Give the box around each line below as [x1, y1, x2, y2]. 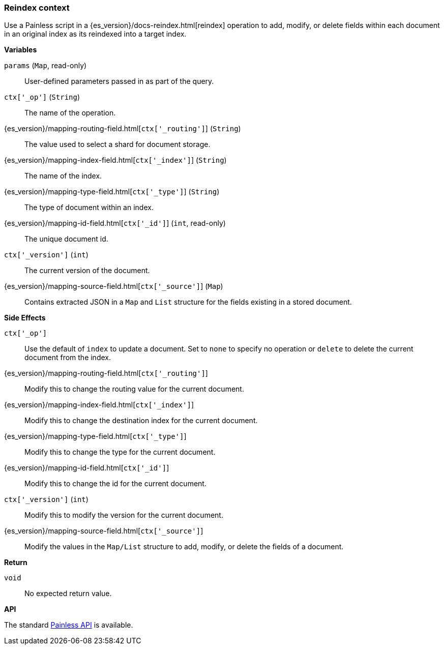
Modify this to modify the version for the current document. [24, 511, 223, 520]
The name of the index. [24, 171, 102, 181]
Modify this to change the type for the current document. [24, 448, 216, 457]
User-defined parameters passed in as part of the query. [24, 77, 214, 86]
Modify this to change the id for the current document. [24, 479, 206, 488]
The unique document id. [24, 234, 108, 244]
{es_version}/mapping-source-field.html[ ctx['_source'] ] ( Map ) [4, 282, 223, 291]
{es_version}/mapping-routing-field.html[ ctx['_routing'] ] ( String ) [4, 124, 241, 133]
